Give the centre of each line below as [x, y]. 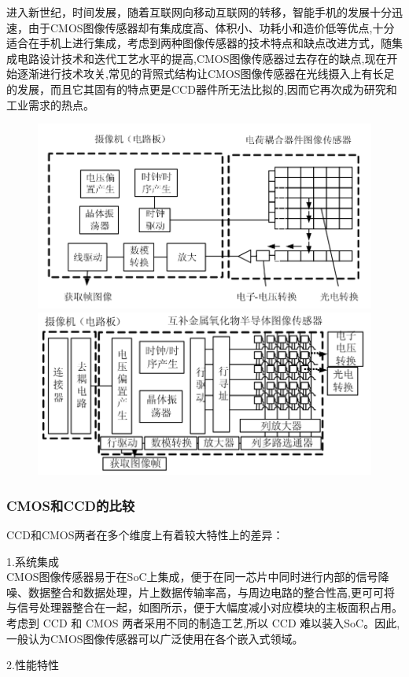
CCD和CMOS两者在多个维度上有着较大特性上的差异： [145, 534]
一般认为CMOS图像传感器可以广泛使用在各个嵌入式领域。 [155, 638]
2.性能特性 [33, 665]
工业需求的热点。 [50, 104]
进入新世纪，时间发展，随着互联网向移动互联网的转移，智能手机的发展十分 [199, 12]
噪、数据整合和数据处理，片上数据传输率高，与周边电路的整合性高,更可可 [195, 592]
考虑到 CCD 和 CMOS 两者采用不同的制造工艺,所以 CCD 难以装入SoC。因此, [203, 622]
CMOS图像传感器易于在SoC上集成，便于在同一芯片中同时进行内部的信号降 [198, 577]
